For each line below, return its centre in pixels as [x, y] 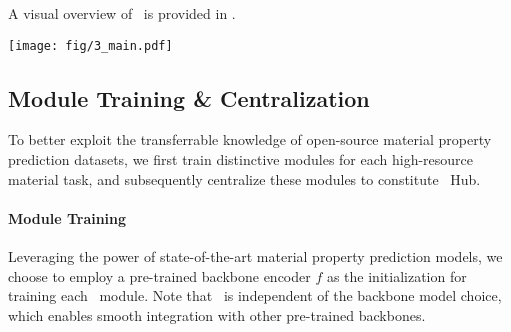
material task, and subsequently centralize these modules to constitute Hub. [244, 178]
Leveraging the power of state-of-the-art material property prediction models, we [255, 256]
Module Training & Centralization [189, 97]
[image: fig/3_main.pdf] [90, 45]
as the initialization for [396, 275]
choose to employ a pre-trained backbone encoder [159, 275]
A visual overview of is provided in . [122, 13]
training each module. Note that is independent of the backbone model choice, [255, 295]
